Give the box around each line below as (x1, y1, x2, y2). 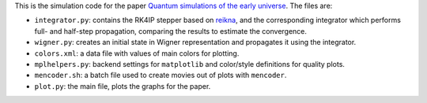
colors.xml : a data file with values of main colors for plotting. (34, 48, 240, 58)
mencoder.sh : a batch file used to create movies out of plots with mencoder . (34, 71, 287, 80)
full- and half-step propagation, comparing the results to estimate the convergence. (34, 26, 308, 35)
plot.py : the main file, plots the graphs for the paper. (34, 81, 211, 90)
